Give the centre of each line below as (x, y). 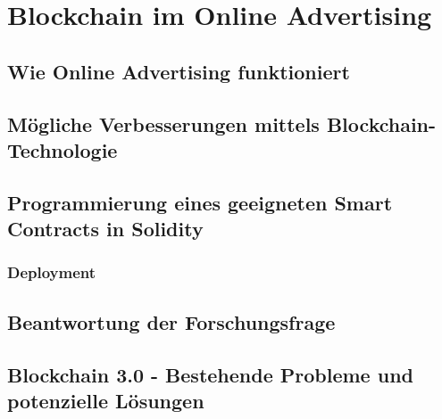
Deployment (52, 272)
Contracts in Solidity (105, 229)
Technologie (63, 149)
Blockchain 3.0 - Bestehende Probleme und (210, 374)
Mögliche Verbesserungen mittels (163, 123)
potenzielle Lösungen (106, 400)
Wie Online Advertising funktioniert (179, 71)
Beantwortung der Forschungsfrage (171, 321)
